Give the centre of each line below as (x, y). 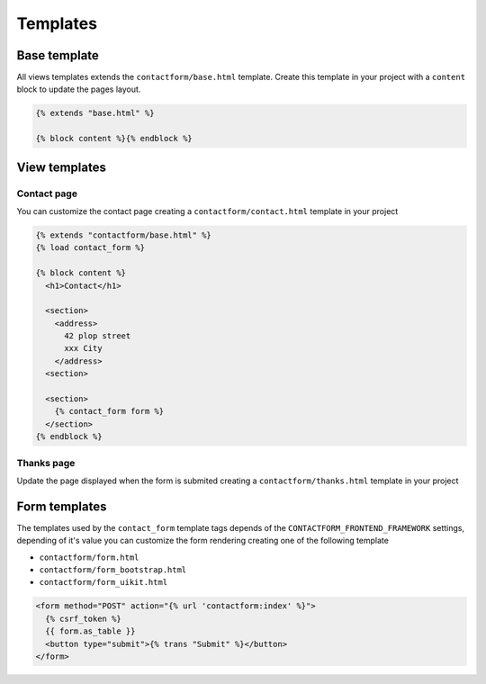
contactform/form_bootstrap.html (113, 570)
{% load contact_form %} (90, 248)
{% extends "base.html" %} (95, 113)
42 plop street (98, 336)
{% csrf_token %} (83, 618)
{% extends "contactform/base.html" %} (123, 235)
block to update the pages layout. (79, 89)
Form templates (62, 506)
